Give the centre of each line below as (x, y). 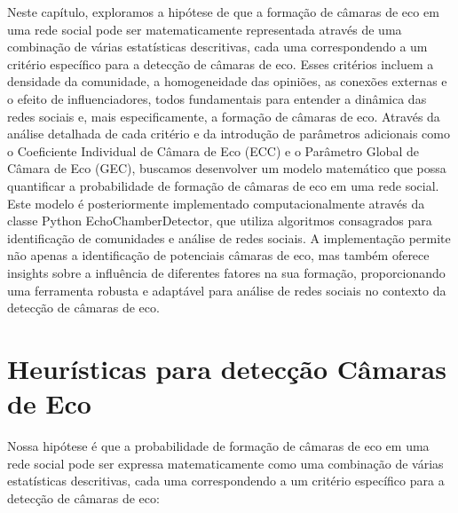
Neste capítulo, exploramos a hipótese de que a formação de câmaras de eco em (223, 12)
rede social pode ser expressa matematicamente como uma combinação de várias (225, 463)
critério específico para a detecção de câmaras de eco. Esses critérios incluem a (221, 63)
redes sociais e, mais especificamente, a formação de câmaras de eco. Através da (224, 116)
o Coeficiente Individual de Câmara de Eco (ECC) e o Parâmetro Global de (213, 150)
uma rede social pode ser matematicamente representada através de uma (205, 29)
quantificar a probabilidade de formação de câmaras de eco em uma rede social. (223, 185)
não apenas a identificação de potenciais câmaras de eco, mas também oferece (218, 255)
